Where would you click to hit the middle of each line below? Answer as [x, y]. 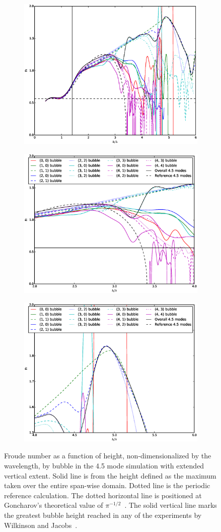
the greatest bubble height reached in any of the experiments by [103, 515]
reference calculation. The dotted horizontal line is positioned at [103, 495]
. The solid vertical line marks [171, 505]
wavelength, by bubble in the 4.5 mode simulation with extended [104, 466]
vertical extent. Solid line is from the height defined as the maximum [110, 475]
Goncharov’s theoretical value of [54, 505]
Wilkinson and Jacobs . [41, 525]
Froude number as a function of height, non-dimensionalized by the [108, 456]
